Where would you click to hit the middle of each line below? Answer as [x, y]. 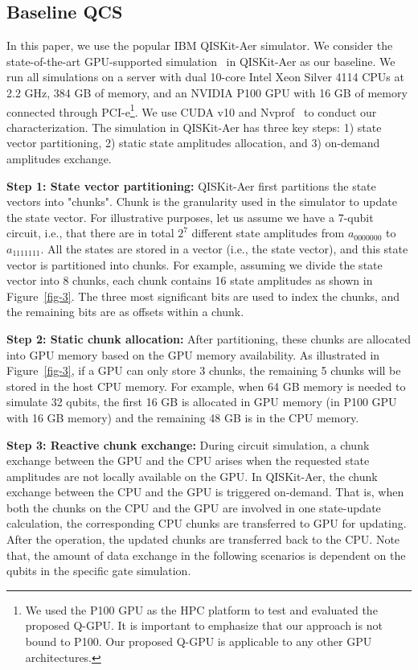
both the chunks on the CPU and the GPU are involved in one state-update [194, 507]
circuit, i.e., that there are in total [90, 233]
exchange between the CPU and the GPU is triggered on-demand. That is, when [205, 492]
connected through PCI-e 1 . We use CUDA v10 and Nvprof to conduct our [192, 110]
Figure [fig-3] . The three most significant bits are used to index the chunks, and [203, 296]
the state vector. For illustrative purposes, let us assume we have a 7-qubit [190, 217]
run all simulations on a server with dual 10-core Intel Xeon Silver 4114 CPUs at [205, 77]
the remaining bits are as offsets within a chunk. [125, 312]
